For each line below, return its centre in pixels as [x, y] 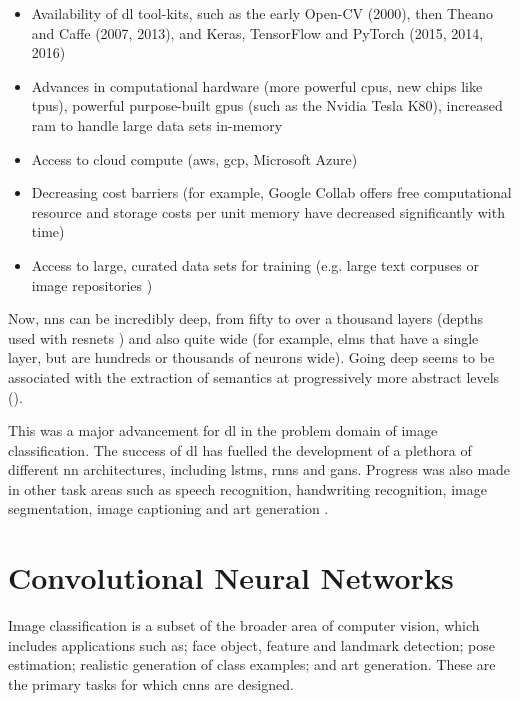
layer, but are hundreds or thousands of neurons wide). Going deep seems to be [251, 357]
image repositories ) [92, 284]
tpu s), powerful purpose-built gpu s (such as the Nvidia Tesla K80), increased [267, 105]
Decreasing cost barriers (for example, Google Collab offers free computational [271, 192]
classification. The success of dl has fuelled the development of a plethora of [240, 449]
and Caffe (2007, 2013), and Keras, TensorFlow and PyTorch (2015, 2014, [257, 32]
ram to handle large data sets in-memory [157, 124]
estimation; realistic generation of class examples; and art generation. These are [252, 664]
